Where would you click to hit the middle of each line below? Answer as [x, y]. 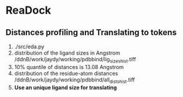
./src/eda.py [29, 46]
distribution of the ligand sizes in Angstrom [67, 53]
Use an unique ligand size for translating [65, 87]
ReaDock [28, 10]
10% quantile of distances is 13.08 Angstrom [69, 67]
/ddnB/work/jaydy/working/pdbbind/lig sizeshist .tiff [75, 60]
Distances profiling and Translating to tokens [91, 32]
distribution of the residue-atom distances [66, 73]
